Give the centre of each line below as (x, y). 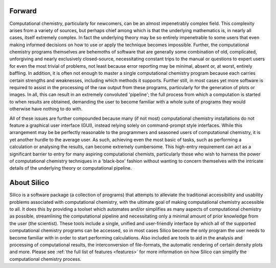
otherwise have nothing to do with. (46, 109)
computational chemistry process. (45, 259)
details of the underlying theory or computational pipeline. (71, 168)
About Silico (29, 183)
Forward (23, 11)
